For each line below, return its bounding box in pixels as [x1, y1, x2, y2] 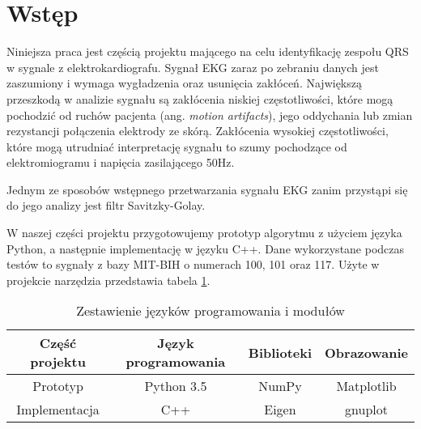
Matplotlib [336, 376, 397, 396]
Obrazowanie [325, 342, 408, 362]
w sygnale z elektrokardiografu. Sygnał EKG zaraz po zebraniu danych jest [6, 58, 379, 75]
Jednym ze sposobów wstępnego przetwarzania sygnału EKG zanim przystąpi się [6, 181, 408, 198]
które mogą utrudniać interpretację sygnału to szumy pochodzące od [6, 138, 347, 155]
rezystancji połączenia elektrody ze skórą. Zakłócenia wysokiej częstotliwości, [6, 122, 389, 139]
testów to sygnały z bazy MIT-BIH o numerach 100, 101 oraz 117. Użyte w [6, 256, 380, 273]
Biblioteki [248, 342, 313, 362]
